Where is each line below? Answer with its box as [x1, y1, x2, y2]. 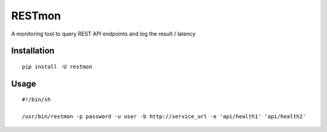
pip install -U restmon [22, 63, 93, 70]
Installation [11, 46, 54, 56]
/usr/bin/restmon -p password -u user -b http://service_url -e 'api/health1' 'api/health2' [22, 113, 306, 120]
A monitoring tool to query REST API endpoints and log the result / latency [11, 30, 196, 37]
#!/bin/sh [22, 96, 51, 103]
